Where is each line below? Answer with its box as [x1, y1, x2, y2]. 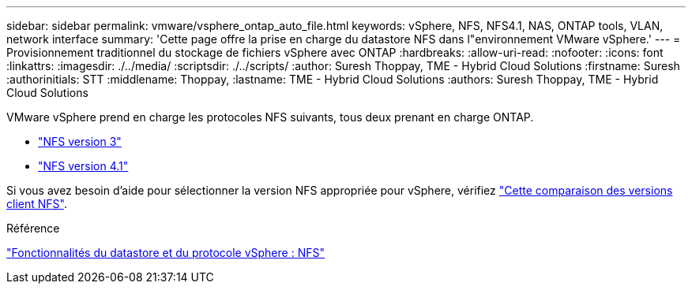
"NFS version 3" [38, 135, 122, 148]
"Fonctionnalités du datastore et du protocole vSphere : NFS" [6, 246, 325, 259]
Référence [6, 221, 60, 235]
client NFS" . [6, 197, 67, 210]
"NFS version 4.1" [38, 159, 129, 173]
